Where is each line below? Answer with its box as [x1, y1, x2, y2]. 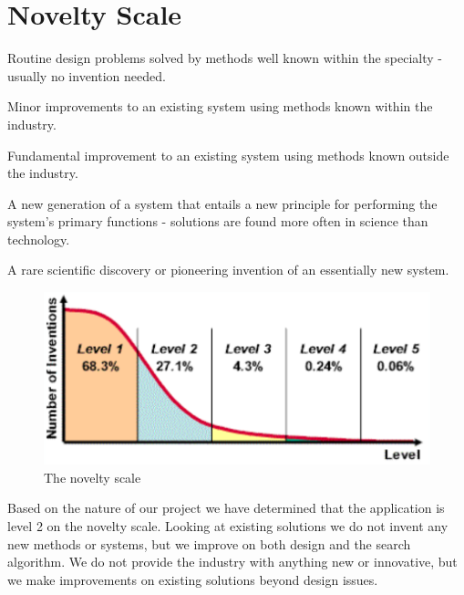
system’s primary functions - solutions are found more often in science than [7, 212, 428, 231]
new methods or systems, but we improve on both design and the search [7, 534, 411, 553]
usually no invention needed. [7, 66, 166, 85]
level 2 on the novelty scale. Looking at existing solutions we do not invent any [7, 516, 449, 535]
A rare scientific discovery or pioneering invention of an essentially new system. [7, 260, 449, 279]
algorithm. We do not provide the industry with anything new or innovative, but [7, 552, 458, 571]
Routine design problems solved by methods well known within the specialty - [7, 48, 442, 68]
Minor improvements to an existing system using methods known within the [7, 97, 433, 116]
